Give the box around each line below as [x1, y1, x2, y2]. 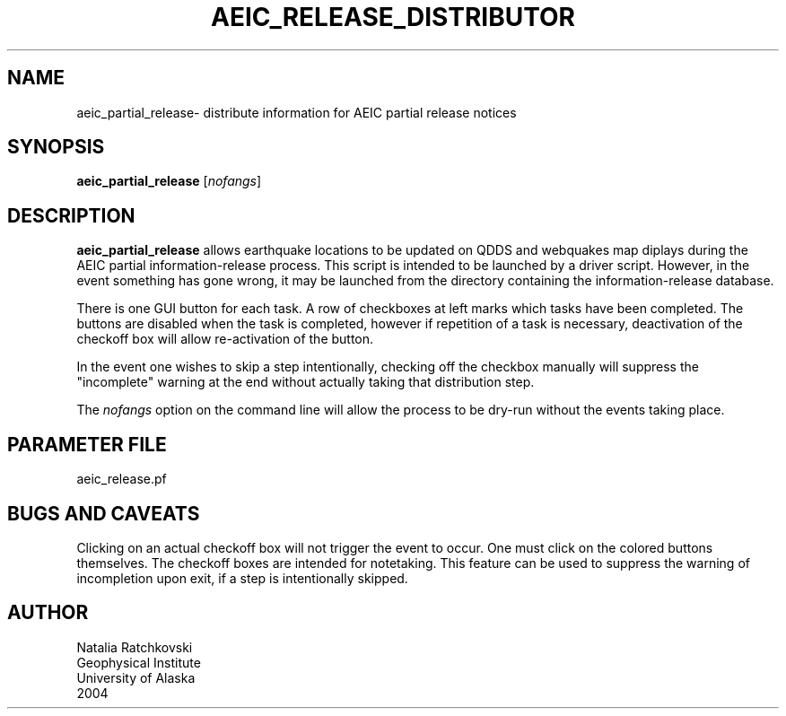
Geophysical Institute [76, 654, 201, 670]
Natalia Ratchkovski [76, 639, 193, 655]
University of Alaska [76, 669, 196, 685]
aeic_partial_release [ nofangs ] [76, 173, 262, 189]
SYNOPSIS [7, 135, 105, 159]
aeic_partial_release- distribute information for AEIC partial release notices [76, 104, 517, 120]
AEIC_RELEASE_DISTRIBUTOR [211, 2, 575, 32]
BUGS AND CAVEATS [7, 502, 200, 525]
